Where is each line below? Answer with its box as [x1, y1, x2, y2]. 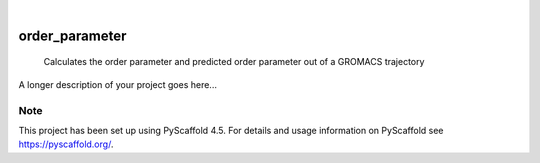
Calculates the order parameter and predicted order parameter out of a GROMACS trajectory [43, 56, 425, 68]
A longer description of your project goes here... [18, 78, 217, 90]
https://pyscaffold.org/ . [18, 138, 114, 150]
